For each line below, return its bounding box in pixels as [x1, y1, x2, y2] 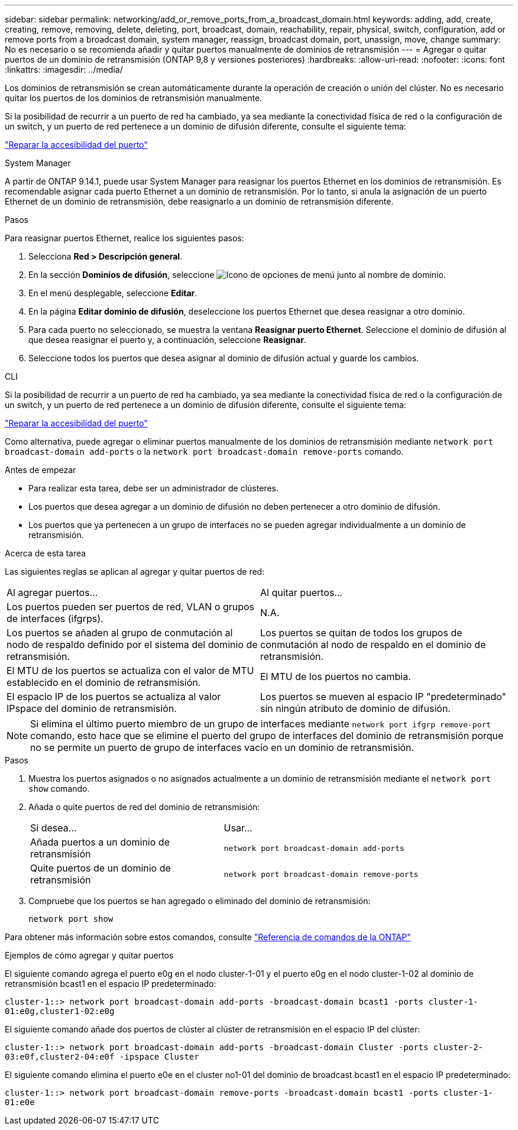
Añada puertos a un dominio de [30, 836, 170, 848]
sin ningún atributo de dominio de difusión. [260, 702, 451, 714]
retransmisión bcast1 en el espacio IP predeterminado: [5, 979, 216, 989]
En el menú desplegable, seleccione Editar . [28, 288, 198, 298]
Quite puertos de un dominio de [30, 862, 171, 874]
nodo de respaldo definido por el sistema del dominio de [7, 639, 258, 650]
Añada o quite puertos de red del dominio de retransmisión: [28, 802, 260, 812]
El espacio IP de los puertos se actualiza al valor [7, 691, 221, 702]
